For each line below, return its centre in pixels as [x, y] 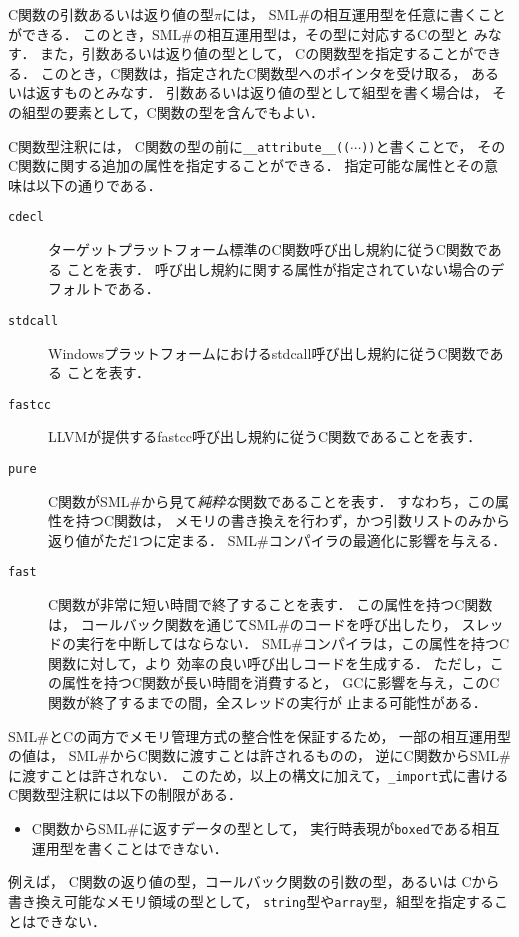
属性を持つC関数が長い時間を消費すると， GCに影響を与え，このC [280, 682]
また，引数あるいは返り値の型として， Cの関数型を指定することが [257, 53]
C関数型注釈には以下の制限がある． [125, 794]
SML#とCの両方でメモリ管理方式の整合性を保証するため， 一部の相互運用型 [260, 735]
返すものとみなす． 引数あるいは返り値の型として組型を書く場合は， [261, 92]
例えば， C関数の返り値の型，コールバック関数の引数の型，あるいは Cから [254, 881]
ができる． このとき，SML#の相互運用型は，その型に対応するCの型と [239, 33]
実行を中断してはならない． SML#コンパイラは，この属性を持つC [292, 643]
